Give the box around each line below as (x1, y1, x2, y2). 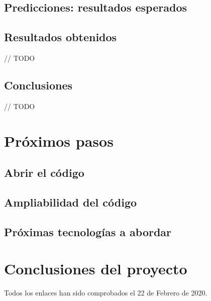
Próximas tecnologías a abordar (4, 224, 172, 239)
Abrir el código (4, 165, 84, 180)
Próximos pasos (4, 130, 114, 151)
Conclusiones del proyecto (4, 258, 187, 279)
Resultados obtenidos (4, 29, 117, 45)
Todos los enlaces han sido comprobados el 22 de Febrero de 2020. (4, 287, 207, 298)
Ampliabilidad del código (4, 194, 137, 210)
